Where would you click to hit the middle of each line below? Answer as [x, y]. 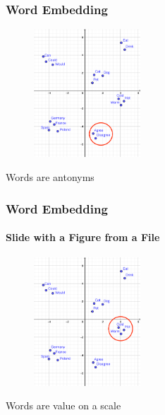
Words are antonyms [50, 177]
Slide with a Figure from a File [83, 237]
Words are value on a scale [63, 405]
